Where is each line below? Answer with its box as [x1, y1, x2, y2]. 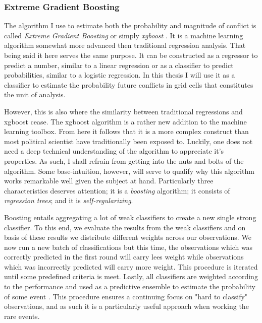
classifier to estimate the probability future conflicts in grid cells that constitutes [4, 79, 253, 90]
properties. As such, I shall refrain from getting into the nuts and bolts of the [4, 155, 244, 166]
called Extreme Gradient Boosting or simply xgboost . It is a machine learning [4, 30, 243, 40]
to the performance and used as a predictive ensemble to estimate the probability [4, 281, 255, 292]
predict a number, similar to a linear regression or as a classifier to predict [4, 59, 234, 70]
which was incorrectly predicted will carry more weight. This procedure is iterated [4, 261, 258, 272]
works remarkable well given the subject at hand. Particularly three [4, 175, 214, 186]
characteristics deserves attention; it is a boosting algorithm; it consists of [4, 185, 230, 196]
